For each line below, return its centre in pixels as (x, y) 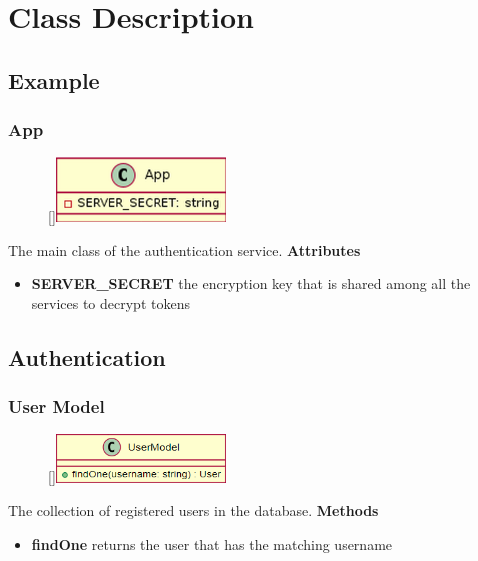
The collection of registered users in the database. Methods (193, 510)
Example (54, 79)
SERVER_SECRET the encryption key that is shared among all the (251, 283)
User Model (56, 406)
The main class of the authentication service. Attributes (184, 249)
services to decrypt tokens (110, 302)
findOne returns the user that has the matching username (212, 543)
